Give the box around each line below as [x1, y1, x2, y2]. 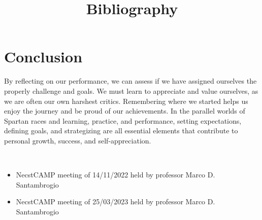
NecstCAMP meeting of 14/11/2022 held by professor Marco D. [16, 169, 215, 180]
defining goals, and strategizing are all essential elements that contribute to [4, 125, 238, 136]
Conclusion [4, 46, 83, 67]
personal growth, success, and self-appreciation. [4, 135, 151, 145]
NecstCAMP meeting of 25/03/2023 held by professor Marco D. [16, 196, 215, 207]
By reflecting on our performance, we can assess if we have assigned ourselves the [4, 76, 257, 86]
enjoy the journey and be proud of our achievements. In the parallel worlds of [4, 105, 245, 116]
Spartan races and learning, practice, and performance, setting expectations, [4, 115, 242, 126]
